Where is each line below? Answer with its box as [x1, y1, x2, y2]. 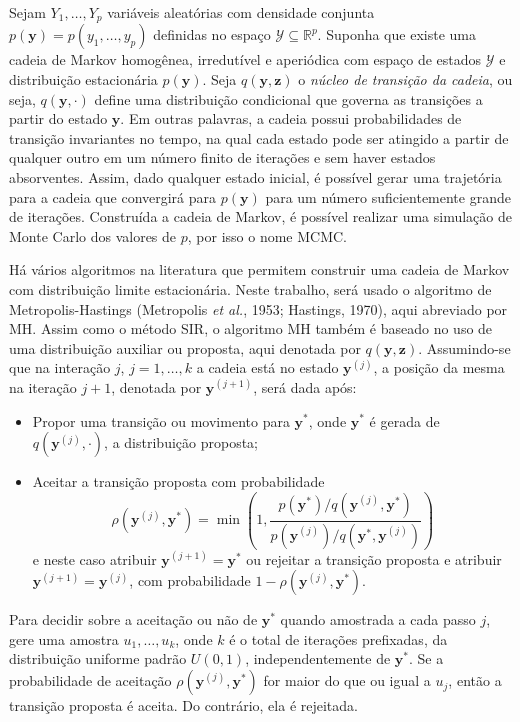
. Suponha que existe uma [317, 24, 476, 45]
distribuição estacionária [9, 69, 158, 90]
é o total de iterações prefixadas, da [229, 628, 448, 649]
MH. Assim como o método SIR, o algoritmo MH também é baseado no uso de [9, 318, 493, 339]
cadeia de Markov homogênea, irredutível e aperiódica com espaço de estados [9, 49, 482, 70]
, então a [448, 670, 502, 691]
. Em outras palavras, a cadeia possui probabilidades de [120, 108, 462, 129]
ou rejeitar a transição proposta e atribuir [246, 548, 502, 569]
